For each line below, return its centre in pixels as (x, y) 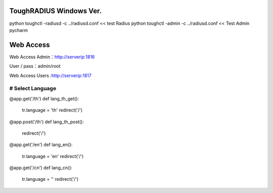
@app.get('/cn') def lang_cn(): (41, 168)
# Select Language (33, 89)
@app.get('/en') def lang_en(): (41, 145)
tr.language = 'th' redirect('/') (52, 110)
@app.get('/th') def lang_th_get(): (44, 98)
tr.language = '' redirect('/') (50, 179)
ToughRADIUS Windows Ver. (56, 11)
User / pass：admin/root (35, 66)
